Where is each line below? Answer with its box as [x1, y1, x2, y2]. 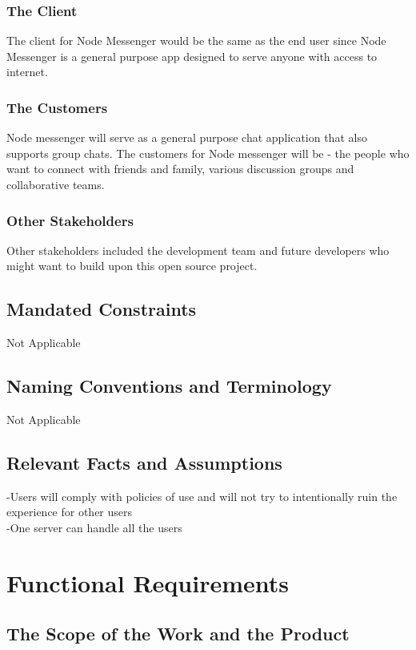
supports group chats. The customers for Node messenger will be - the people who [6, 144, 410, 161]
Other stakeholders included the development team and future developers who [6, 241, 390, 258]
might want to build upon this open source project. [6, 257, 258, 274]
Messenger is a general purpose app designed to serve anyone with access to [6, 47, 378, 64]
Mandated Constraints [6, 297, 197, 321]
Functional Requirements [6, 566, 289, 599]
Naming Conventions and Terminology [6, 373, 332, 398]
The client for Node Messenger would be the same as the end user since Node [6, 32, 386, 49]
